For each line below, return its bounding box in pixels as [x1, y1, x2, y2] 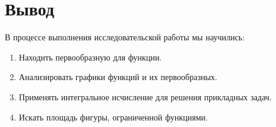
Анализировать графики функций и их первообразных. [18, 71, 218, 83]
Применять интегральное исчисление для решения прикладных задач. [18, 90, 272, 103]
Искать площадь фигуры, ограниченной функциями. [18, 110, 208, 123]
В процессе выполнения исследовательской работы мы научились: [5, 31, 245, 43]
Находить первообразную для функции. [18, 50, 162, 63]
